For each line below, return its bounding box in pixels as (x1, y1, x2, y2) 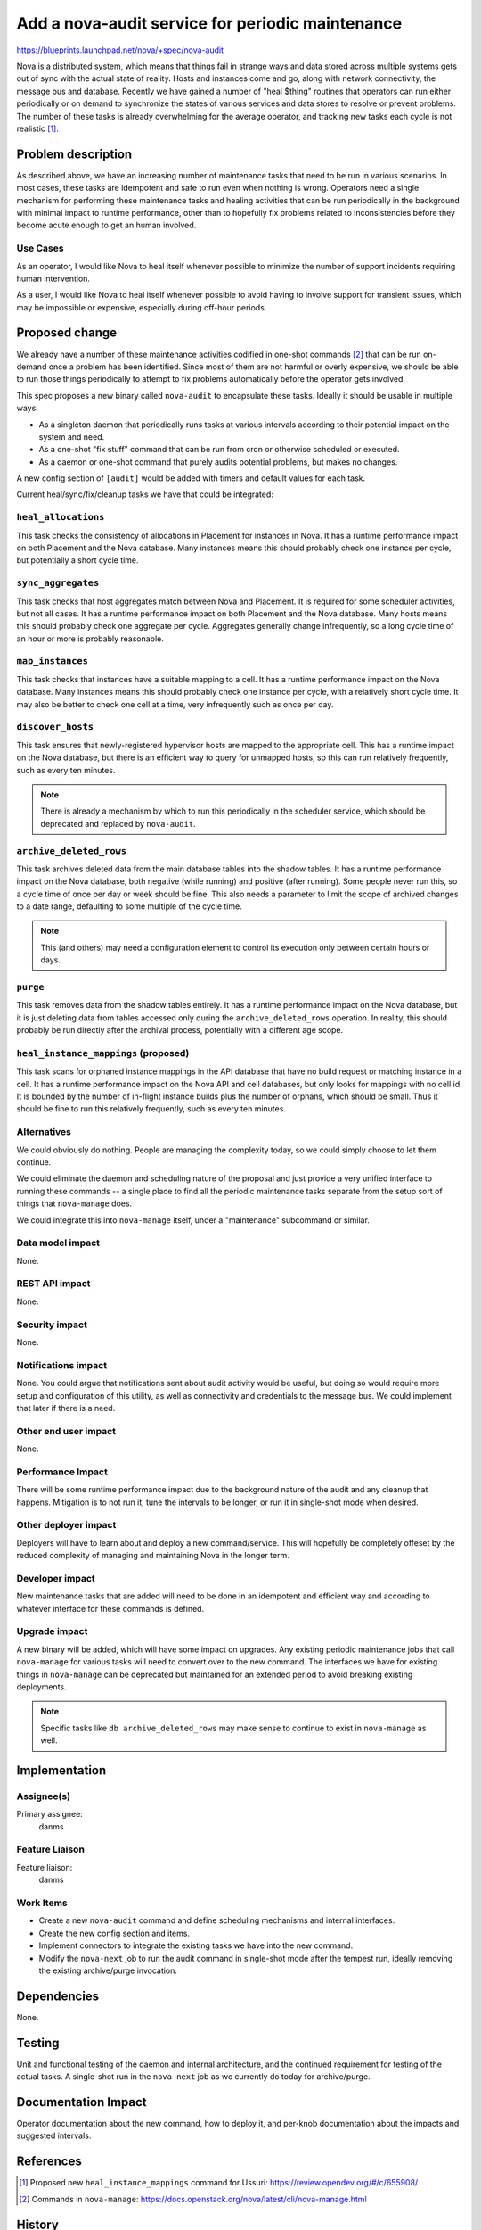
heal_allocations (16, 511, 105, 524)
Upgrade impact (16, 1625, 88, 1638)
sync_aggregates (16, 577, 100, 589)
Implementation (16, 1763, 107, 1778)
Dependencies (16, 1988, 100, 2003)
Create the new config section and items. (38, 1928, 191, 1938)
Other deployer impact (16, 1519, 117, 1532)
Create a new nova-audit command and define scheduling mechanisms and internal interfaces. (38, 1915, 395, 1926)
